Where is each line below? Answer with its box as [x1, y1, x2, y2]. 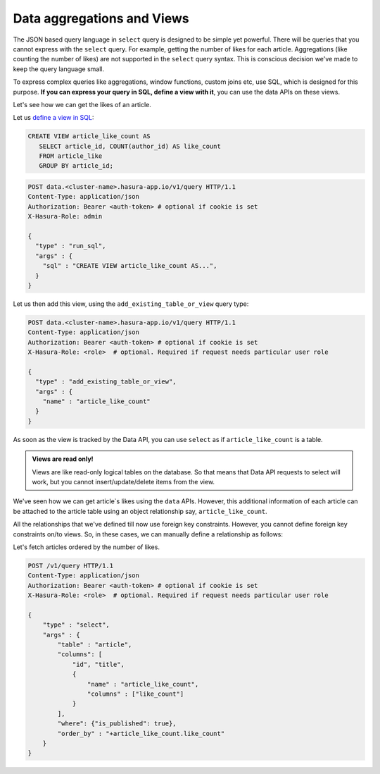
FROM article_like [39, 152, 103, 160]
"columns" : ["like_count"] [87, 689, 184, 698]
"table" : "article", [57, 641, 132, 649]
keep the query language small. [13, 64, 105, 73]
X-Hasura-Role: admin [27, 212, 103, 221]
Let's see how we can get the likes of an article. [13, 100, 151, 109]
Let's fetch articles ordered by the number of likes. [13, 543, 160, 551]
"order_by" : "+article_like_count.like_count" [57, 730, 225, 737]
